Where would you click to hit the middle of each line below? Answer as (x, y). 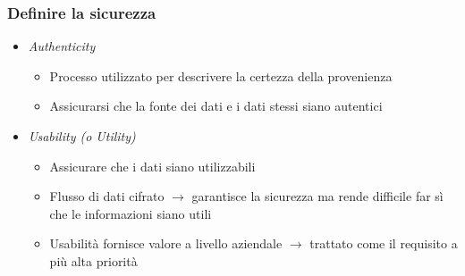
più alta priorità (93, 260)
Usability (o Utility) (82, 136)
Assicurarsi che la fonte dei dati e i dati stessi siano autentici (216, 106)
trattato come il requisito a (384, 243)
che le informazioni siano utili (131, 213)
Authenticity (62, 46)
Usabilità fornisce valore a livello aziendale (166, 243)
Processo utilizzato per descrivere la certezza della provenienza (221, 75)
